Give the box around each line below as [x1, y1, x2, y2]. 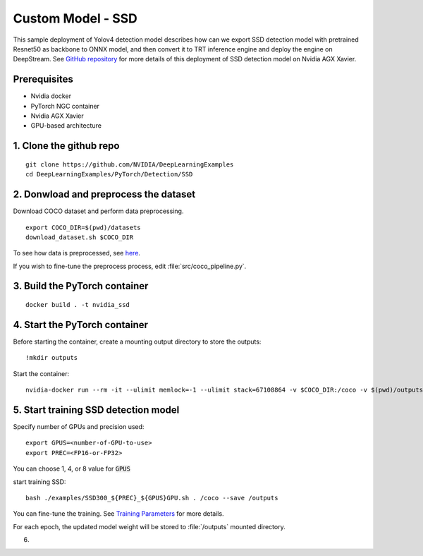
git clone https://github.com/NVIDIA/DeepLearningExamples [25, 160, 234, 169]
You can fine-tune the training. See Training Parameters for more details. [13, 509, 225, 518]
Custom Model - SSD [13, 11, 137, 26]
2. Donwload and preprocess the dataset [13, 188, 196, 200]
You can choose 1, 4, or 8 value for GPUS [13, 464, 130, 473]
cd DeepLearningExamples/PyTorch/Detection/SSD [25, 170, 193, 179]
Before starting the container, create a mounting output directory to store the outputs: [13, 337, 262, 346]
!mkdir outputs [25, 353, 78, 362]
